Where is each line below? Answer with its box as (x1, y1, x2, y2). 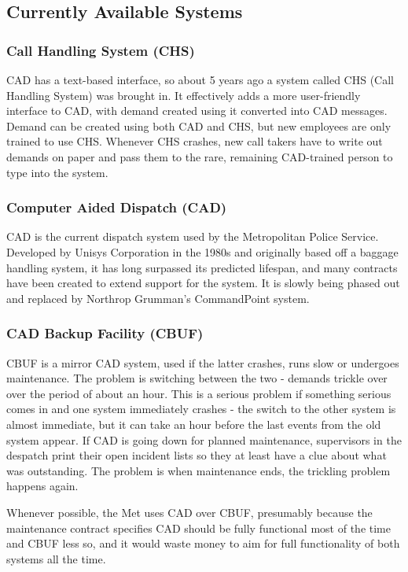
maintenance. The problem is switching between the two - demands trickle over (6, 370, 388, 386)
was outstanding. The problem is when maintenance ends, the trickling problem (6, 462, 391, 478)
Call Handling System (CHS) (6, 40, 195, 60)
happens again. (6, 478, 79, 494)
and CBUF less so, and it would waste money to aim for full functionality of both (6, 535, 400, 552)
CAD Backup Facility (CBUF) (6, 323, 204, 343)
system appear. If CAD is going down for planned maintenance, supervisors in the (6, 431, 402, 448)
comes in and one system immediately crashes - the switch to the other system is (6, 400, 396, 417)
